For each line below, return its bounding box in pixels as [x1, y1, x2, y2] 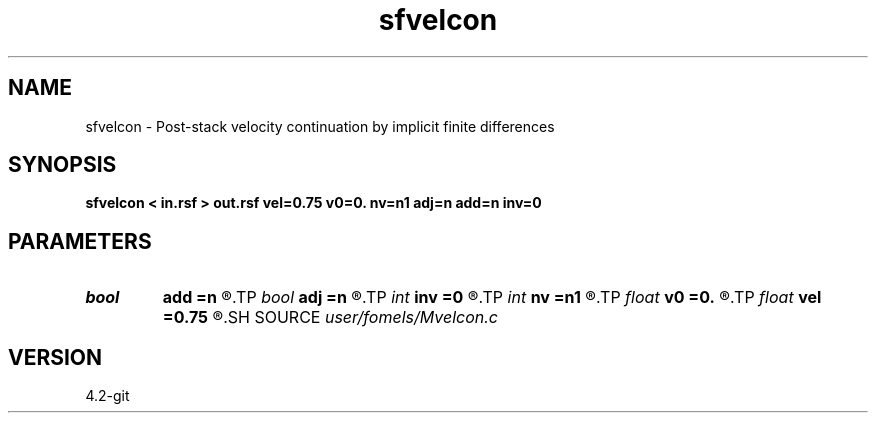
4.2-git [85, 387, 130, 405]
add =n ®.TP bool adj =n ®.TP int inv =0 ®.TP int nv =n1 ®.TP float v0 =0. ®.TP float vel [162, 287, 822, 308]
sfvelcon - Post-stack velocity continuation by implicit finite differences [85, 117, 555, 135]
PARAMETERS [8, 228, 152, 254]
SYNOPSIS [8, 152, 117, 178]
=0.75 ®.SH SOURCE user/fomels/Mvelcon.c [162, 307, 498, 328]
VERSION [8, 344, 103, 370]
